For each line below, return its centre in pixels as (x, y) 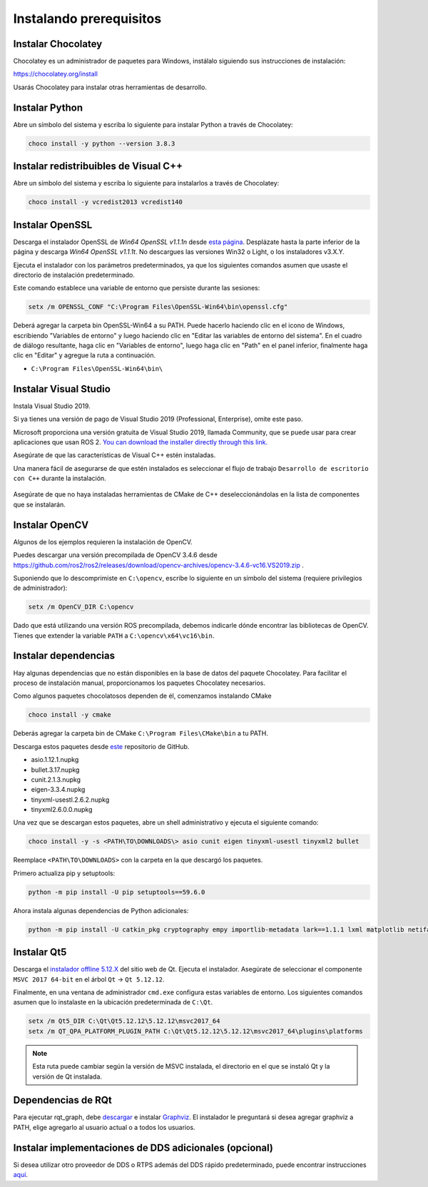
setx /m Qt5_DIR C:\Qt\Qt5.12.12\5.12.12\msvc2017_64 (124, 1021)
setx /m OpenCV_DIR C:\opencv (81, 607)
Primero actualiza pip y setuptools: (64, 873)
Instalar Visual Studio (62, 389)
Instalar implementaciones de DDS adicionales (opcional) (143, 1147)
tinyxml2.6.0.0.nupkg (62, 810)
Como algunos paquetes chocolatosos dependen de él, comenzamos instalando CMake (142, 696)
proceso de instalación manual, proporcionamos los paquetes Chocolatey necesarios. (139, 683)
